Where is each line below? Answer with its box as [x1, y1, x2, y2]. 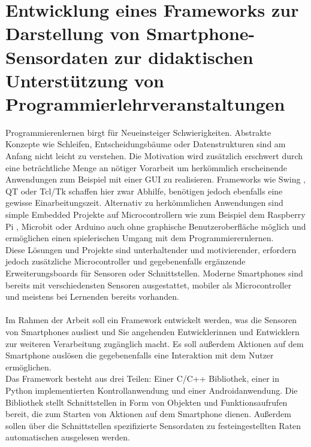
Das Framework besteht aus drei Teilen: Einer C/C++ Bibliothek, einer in [5, 372, 279, 385]
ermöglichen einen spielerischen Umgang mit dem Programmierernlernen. [5, 232, 274, 244]
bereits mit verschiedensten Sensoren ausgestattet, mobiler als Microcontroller [5, 278, 292, 291]
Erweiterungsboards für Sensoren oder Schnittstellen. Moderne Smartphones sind [5, 267, 303, 279]
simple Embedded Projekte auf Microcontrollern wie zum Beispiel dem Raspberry [5, 208, 306, 221]
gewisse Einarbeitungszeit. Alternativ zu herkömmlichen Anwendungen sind [5, 196, 283, 209]
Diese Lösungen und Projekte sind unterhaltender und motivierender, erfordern [5, 243, 297, 256]
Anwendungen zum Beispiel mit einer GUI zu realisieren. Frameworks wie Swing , [5, 173, 306, 186]
